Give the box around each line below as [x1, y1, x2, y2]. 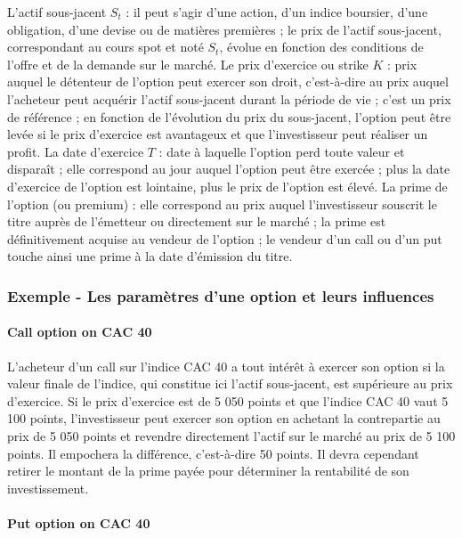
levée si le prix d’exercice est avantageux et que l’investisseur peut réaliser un [7, 125, 428, 143]
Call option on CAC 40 [7, 322, 152, 341]
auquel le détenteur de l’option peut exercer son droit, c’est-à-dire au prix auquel [7, 72, 449, 91]
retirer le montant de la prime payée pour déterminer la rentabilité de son [7, 461, 409, 480]
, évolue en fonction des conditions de [219, 37, 424, 56]
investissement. [7, 478, 89, 497]
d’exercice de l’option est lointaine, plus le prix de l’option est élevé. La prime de [7, 176, 448, 195]
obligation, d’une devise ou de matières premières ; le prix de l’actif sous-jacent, [7, 20, 442, 38]
